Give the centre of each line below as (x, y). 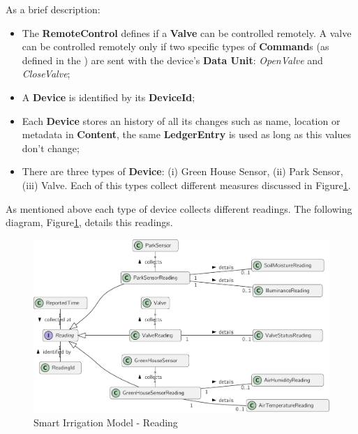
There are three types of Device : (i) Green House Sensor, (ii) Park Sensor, (182, 171)
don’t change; (51, 148)
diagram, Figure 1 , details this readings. (89, 222)
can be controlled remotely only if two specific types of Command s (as (176, 46)
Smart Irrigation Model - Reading (106, 422)
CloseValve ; (46, 74)
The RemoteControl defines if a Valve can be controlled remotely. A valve (187, 32)
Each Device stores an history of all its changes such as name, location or (181, 120)
